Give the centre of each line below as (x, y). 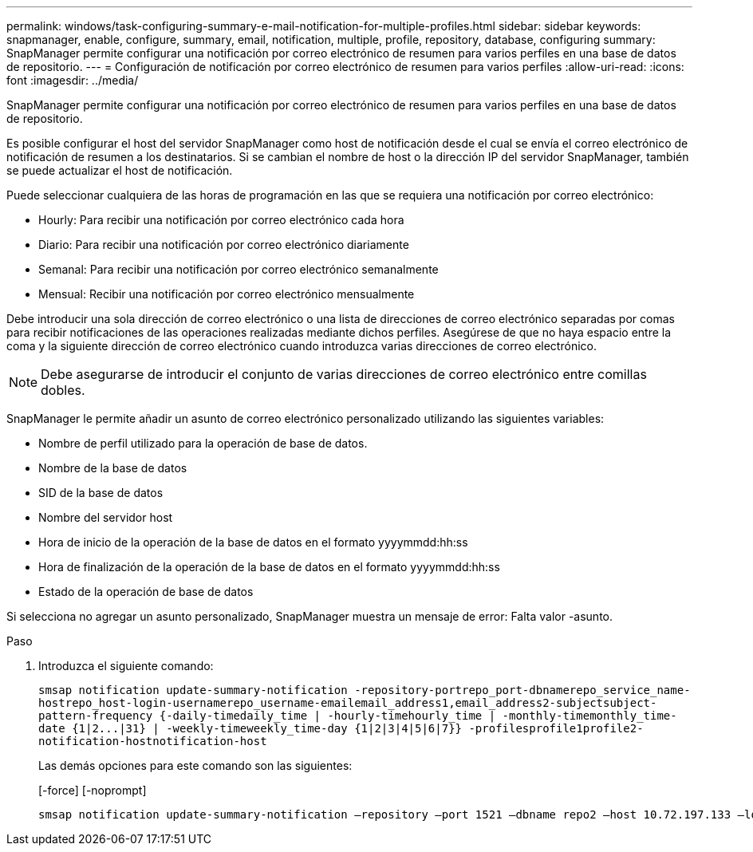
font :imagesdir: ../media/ (73, 80)
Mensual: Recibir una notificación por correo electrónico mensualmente (227, 294)
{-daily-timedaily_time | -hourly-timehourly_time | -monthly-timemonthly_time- (418, 716)
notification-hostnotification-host (153, 741)
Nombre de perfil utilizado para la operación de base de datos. (203, 443)
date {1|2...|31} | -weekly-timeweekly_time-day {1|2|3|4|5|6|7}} (250, 728)
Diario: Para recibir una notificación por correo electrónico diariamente (224, 245)
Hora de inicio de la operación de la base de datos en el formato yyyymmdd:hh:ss (253, 542)
